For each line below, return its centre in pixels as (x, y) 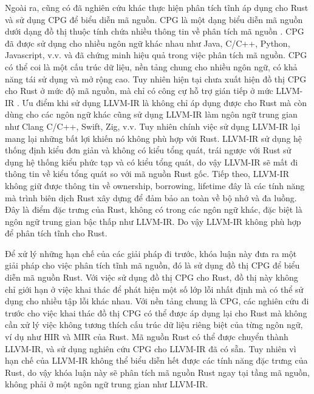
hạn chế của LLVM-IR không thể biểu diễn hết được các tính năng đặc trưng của (156, 360)
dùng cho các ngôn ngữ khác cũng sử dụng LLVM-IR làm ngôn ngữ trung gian (151, 114)
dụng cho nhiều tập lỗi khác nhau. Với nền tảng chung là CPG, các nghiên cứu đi (157, 301)
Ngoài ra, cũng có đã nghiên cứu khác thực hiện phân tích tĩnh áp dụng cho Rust (157, 7)
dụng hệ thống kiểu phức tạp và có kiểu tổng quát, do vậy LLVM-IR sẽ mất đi (152, 162)
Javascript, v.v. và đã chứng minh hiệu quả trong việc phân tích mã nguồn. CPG (156, 55)
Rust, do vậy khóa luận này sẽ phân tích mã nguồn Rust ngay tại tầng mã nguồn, (157, 372)
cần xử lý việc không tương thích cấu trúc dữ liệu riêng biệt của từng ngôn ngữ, (154, 325)
